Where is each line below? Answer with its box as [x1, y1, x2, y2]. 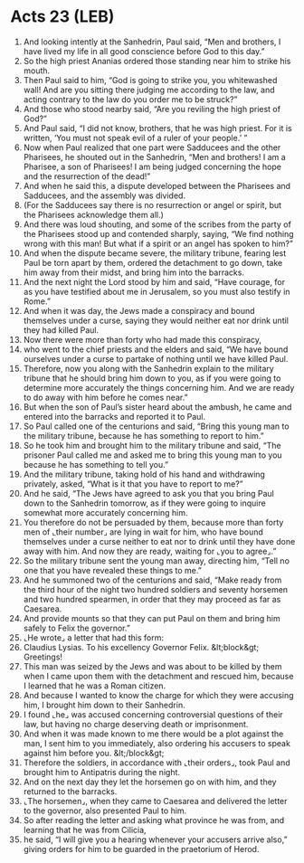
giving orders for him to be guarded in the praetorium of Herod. [23, 843, 260, 854]
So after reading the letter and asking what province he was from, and [23, 814, 285, 825]
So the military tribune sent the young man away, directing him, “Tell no [23, 555, 290, 566]
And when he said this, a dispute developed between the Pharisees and [23, 180, 291, 191]
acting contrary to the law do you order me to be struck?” [23, 93, 238, 105]
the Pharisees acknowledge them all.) [23, 209, 164, 220]
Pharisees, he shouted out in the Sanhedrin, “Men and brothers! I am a [23, 151, 286, 162]
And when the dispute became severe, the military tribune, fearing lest [23, 247, 287, 259]
